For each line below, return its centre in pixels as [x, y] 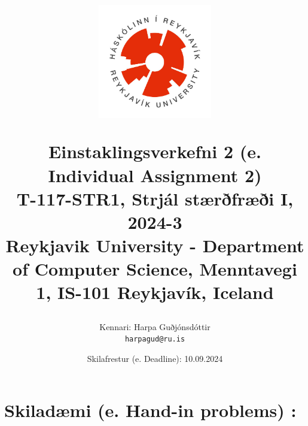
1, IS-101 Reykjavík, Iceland [155, 292]
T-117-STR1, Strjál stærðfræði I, [155, 198]
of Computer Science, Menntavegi [155, 269]
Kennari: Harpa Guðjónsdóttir [155, 326]
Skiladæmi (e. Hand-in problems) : [150, 410]
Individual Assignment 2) [155, 175]
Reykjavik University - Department [155, 245]
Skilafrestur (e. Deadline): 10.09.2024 [155, 358]
